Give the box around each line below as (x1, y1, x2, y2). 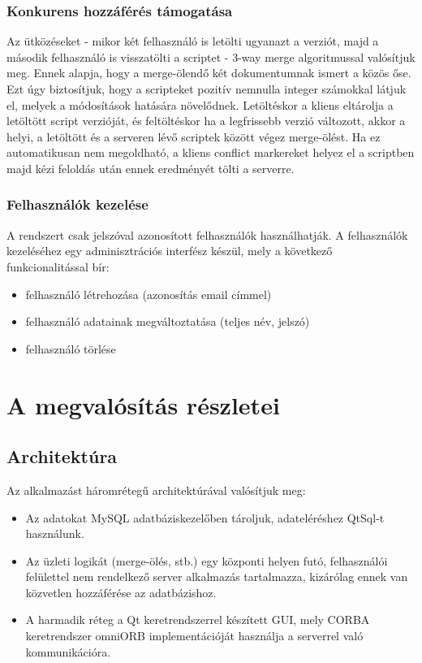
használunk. (25, 525, 84, 542)
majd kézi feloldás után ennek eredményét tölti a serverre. (6, 159, 295, 176)
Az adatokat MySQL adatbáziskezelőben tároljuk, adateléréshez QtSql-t (25, 509, 385, 526)
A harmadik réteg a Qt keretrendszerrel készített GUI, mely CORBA (25, 611, 370, 628)
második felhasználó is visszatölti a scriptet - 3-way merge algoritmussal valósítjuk (6, 48, 416, 65)
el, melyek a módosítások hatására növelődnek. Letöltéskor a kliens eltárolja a (6, 96, 394, 113)
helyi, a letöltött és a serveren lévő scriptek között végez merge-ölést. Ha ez (6, 128, 381, 145)
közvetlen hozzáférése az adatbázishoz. (25, 583, 217, 600)
